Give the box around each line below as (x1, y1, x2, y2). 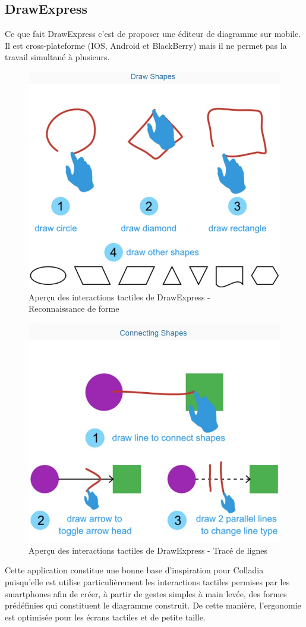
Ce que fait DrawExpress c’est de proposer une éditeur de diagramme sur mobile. (5, 27, 301, 40)
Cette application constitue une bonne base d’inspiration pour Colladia (5, 564, 264, 576)
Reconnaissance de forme (29, 302, 119, 315)
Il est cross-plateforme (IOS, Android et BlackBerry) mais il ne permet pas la (5, 39, 287, 51)
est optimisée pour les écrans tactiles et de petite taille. (5, 610, 206, 623)
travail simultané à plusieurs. (5, 51, 110, 63)
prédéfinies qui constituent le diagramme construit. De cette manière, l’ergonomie (5, 599, 301, 612)
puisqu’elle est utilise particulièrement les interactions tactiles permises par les (5, 576, 290, 588)
